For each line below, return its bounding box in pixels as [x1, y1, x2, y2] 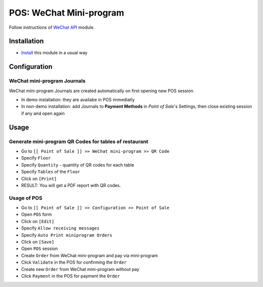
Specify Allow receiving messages [21, 225, 100, 231]
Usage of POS [9, 194, 42, 201]
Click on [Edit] [21, 218, 55, 224]
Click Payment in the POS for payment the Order [21, 273, 120, 279]
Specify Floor [21, 155, 51, 161]
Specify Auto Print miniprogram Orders [21, 232, 113, 238]
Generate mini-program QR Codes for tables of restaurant [9, 138, 149, 145]
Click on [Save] [21, 239, 55, 245]
